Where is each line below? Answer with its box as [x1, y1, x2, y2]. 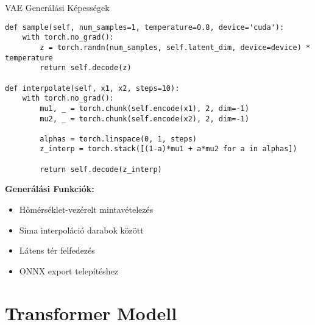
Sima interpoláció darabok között [19, 223, 144, 236]
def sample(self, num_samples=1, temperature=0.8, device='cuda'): [5, 23, 285, 32]
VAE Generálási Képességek [5, 1, 110, 13]
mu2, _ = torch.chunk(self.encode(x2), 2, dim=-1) [40, 114, 249, 123]
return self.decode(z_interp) [40, 165, 162, 174]
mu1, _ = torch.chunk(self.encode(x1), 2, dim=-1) [40, 104, 249, 113]
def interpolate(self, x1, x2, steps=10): [5, 84, 180, 93]
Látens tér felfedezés [19, 244, 95, 257]
